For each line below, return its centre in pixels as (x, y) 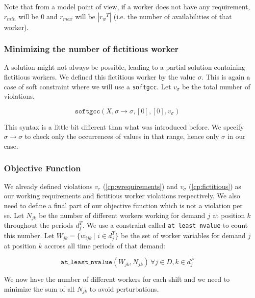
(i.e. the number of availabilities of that (173, 16)
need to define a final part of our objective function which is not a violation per (123, 205)
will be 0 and (38, 16)
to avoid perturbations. (124, 288)
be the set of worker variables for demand (183, 235)
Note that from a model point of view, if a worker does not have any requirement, (127, 6)
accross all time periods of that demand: (105, 245)
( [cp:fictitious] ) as (215, 186)
